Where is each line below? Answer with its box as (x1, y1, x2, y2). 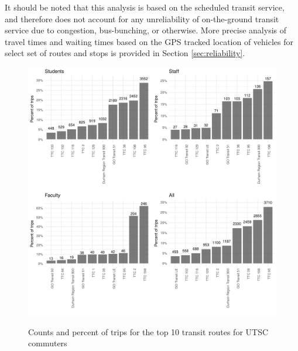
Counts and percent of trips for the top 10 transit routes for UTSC (28, 325, 269, 338)
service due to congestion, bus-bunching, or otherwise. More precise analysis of (5, 24, 286, 36)
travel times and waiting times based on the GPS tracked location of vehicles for (5, 35, 294, 47)
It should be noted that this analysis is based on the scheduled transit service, (5, 1, 285, 13)
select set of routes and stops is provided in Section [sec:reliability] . (5, 47, 245, 59)
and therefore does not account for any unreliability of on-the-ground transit (5, 12, 279, 25)
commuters (28, 337, 67, 349)
